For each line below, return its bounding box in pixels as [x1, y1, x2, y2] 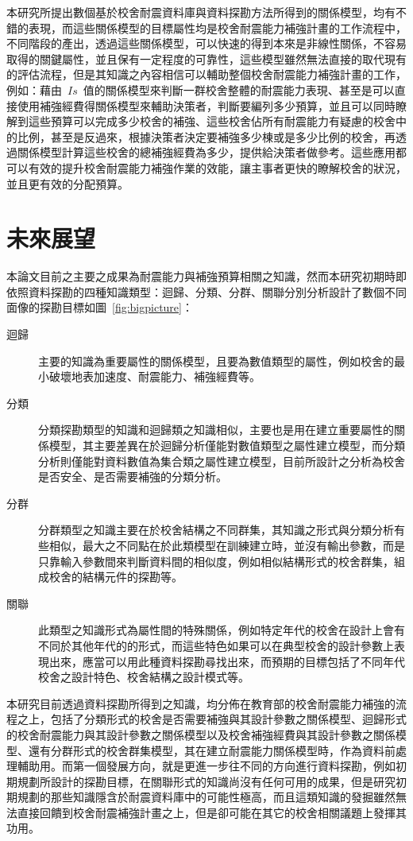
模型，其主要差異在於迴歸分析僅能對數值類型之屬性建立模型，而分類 [48, 437, 405, 453]
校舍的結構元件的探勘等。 [48, 568, 183, 585]
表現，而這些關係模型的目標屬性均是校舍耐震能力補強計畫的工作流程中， [28, 19, 407, 36]
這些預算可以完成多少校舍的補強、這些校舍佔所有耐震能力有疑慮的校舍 [28, 113, 396, 130]
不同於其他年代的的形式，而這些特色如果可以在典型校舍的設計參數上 [38, 637, 394, 653]
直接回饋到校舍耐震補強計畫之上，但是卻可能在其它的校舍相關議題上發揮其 [17, 804, 407, 820]
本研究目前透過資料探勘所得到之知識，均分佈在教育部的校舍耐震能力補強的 [6, 695, 396, 711]
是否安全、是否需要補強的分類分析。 [38, 468, 227, 485]
